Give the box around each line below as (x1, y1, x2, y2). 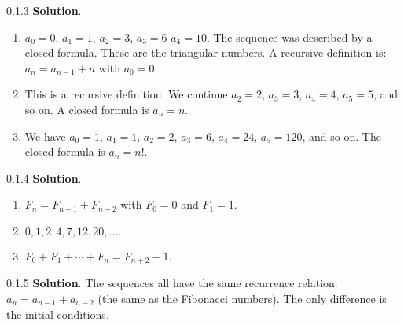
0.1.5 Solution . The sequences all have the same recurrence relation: (6, 275, 338, 291)
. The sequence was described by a (206, 28, 373, 45)
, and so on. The (302, 127, 381, 144)
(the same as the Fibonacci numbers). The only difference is (97, 290, 387, 306)
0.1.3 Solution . (6, 2, 82, 18)
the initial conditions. (6, 305, 109, 322)
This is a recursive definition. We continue (24, 86, 228, 102)
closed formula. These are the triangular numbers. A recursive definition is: (24, 44, 387, 61)
